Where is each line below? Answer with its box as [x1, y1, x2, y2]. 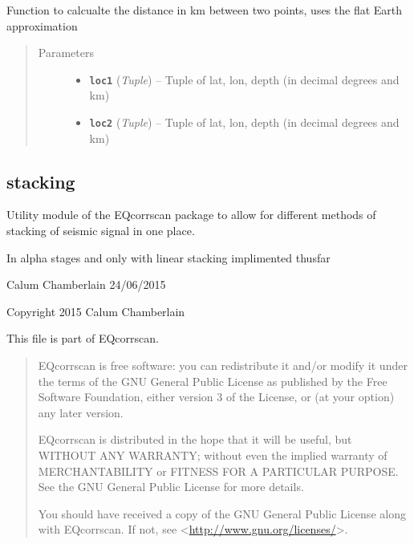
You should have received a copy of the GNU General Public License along [38, 505, 406, 522]
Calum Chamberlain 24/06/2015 [6, 276, 166, 293]
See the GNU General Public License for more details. [38, 478, 304, 495]
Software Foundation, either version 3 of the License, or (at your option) [38, 388, 395, 405]
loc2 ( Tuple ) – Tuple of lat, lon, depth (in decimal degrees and [89, 114, 400, 131]
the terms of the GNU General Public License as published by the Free [38, 372, 388, 389]
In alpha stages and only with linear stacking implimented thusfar [6, 249, 331, 266]
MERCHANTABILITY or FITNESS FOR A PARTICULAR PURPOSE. [38, 462, 399, 479]
